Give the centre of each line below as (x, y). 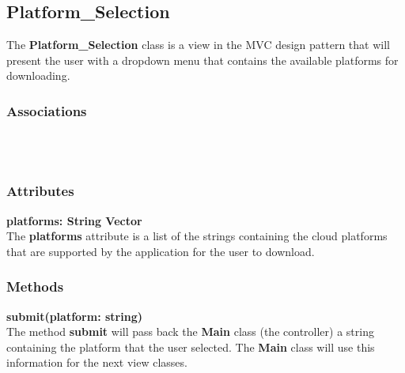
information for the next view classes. (97, 362)
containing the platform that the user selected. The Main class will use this (191, 347)
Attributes (40, 191)
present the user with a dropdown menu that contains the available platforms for (202, 60)
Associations (47, 110)
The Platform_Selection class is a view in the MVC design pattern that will (198, 45)
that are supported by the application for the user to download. (161, 251)
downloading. (38, 75)
